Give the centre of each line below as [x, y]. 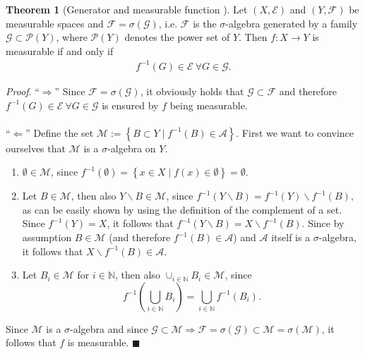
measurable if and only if [60, 50]
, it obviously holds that [192, 91]
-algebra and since [109, 328]
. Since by [323, 223]
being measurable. [209, 105]
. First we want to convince [295, 132]
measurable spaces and [55, 23]
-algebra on [132, 148]
